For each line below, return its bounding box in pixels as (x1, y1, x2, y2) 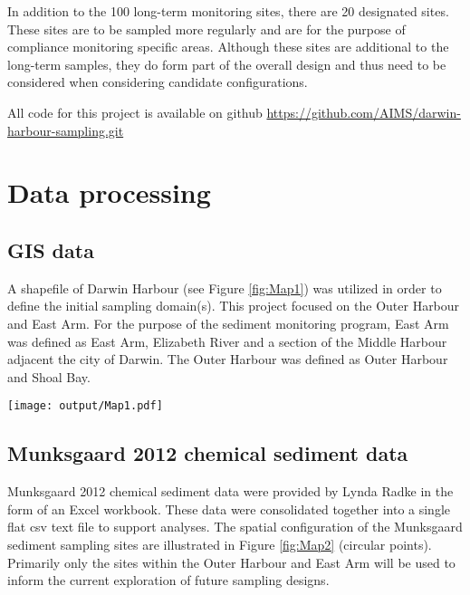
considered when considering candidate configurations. (7, 72, 308, 91)
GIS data (7, 235, 94, 264)
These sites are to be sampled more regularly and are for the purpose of (7, 19, 406, 38)
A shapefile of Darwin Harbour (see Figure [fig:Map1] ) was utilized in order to (7, 278, 442, 297)
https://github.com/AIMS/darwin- (266, 102, 461, 121)
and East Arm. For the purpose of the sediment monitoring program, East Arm (7, 313, 449, 332)
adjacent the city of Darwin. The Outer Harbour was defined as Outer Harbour (7, 350, 448, 369)
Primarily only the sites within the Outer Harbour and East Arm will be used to (7, 552, 456, 571)
